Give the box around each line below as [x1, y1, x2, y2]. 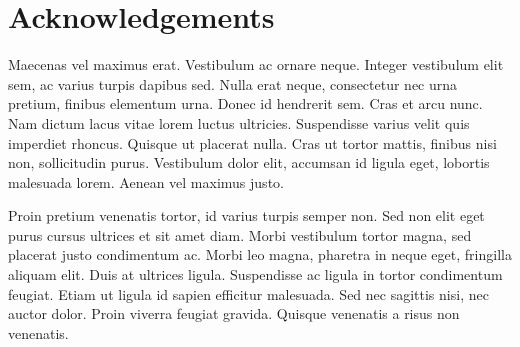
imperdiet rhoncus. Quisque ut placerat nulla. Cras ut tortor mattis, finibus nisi [8, 132, 497, 153]
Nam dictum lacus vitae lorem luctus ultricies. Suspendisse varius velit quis [8, 112, 470, 133]
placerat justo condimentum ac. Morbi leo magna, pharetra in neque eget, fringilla [8, 244, 512, 265]
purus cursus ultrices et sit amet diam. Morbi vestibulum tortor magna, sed [8, 224, 472, 245]
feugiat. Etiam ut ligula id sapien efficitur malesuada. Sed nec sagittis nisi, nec [8, 283, 489, 304]
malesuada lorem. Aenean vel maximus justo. [8, 171, 284, 192]
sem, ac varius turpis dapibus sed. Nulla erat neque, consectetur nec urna [8, 73, 458, 94]
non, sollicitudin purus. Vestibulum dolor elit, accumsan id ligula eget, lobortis [8, 152, 490, 173]
